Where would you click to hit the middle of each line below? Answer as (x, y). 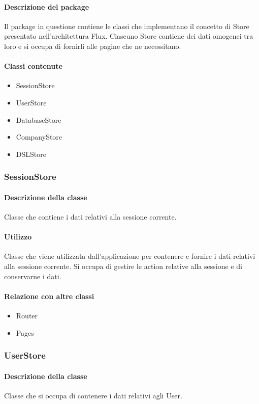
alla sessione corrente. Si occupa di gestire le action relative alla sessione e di (123, 266)
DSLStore (31, 154)
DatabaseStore (39, 119)
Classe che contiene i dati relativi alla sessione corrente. (90, 216)
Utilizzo (18, 237)
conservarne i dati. (33, 276)
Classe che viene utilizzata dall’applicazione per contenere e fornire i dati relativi (130, 256)
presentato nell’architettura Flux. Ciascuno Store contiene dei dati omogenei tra (129, 36)
